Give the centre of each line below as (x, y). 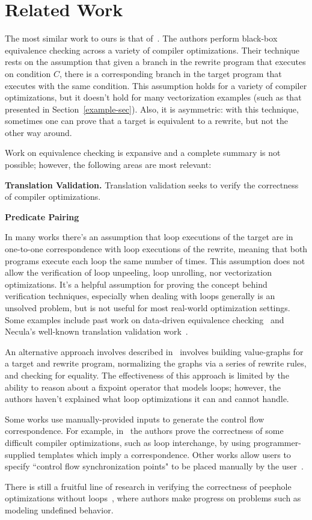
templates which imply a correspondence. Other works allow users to (164, 454)
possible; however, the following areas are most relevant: (108, 165)
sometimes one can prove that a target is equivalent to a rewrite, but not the (146, 121)
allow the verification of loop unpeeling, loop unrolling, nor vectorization (138, 272)
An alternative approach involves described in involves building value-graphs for (154, 351)
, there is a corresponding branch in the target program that (170, 73)
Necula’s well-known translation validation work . (96, 331)
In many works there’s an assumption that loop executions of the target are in (149, 237)
